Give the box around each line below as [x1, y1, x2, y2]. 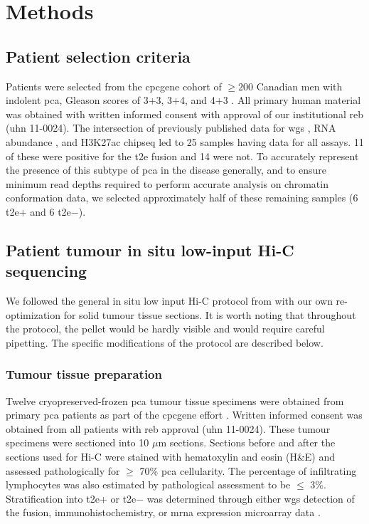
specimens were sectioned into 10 [6, 435, 149, 450]
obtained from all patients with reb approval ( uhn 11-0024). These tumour [6, 421, 331, 436]
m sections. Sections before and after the [158, 435, 336, 450]
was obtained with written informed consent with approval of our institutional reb [6, 106, 363, 121]
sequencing [6, 260, 87, 282]
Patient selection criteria [6, 45, 191, 67]
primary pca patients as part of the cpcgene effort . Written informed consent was [6, 407, 363, 422]
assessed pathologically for [6, 463, 120, 478]
